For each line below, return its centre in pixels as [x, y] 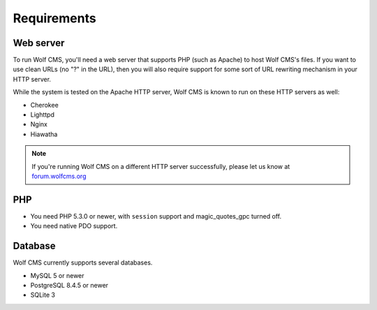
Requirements [55, 18]
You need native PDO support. [74, 226]
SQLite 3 [43, 295]
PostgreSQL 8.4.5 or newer [69, 285]
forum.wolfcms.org [59, 176]
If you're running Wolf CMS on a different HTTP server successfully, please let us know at [161, 166]
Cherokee [44, 105]
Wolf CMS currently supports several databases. [83, 263]
